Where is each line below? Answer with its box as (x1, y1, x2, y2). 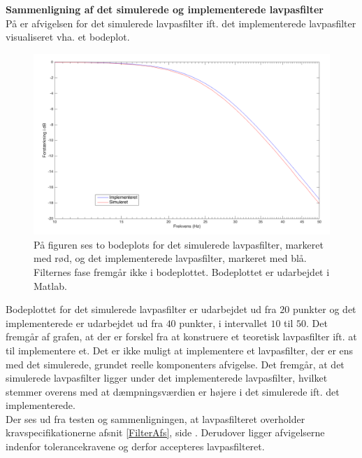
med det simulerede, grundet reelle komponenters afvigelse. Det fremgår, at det (6, 356, 345, 371)
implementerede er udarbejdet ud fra (6, 315, 163, 330)
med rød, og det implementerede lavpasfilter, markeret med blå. (34, 251, 307, 265)
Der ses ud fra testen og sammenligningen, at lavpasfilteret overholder (6, 411, 305, 426)
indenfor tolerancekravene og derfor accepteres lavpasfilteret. (6, 439, 265, 454)
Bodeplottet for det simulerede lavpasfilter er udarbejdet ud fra (6, 302, 277, 317)
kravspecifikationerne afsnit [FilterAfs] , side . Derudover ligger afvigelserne (6, 425, 325, 440)
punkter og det (292, 302, 356, 317)
